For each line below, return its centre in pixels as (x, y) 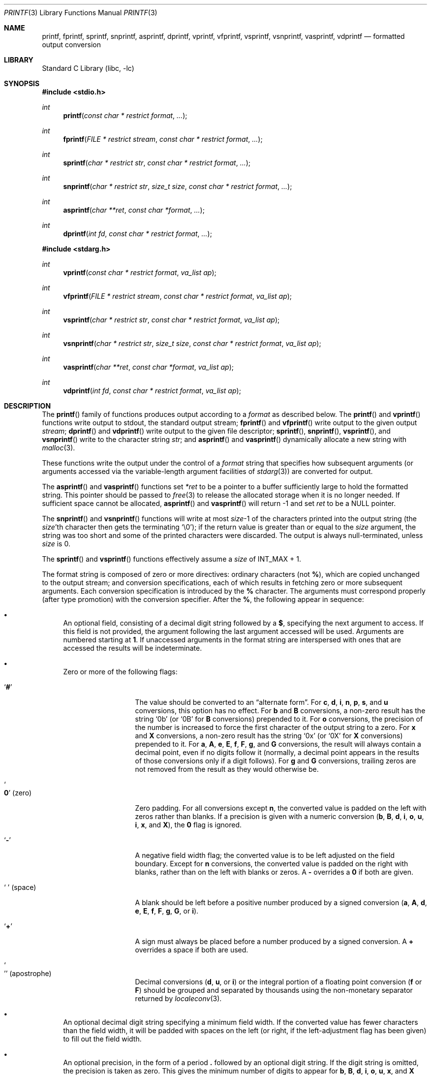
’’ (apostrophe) (28, 973)
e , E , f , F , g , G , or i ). (167, 911)
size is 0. (56, 544)
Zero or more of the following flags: (120, 672)
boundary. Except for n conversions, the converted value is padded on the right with (272, 864)
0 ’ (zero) (18, 793)
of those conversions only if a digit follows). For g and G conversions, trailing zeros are (276, 761)
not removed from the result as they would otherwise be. (227, 769)
